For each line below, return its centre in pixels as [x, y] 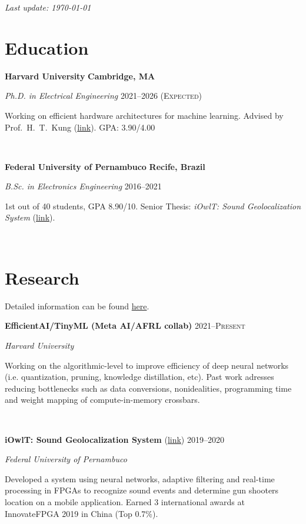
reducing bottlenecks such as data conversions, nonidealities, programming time [148, 388]
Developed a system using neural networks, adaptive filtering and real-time [140, 478]
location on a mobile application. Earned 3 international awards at [125, 501]
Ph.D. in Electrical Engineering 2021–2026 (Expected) [104, 96]
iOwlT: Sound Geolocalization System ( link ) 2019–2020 [114, 439]
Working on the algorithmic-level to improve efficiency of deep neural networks [147, 365]
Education [47, 47]
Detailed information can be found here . [77, 306]
